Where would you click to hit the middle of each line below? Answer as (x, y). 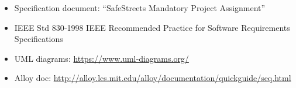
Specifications (39, 39)
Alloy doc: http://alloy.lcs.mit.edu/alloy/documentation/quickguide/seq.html (153, 78)
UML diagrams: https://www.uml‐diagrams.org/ (101, 58)
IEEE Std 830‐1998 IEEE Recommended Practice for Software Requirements (152, 27)
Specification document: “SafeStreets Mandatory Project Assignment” (140, 8)
